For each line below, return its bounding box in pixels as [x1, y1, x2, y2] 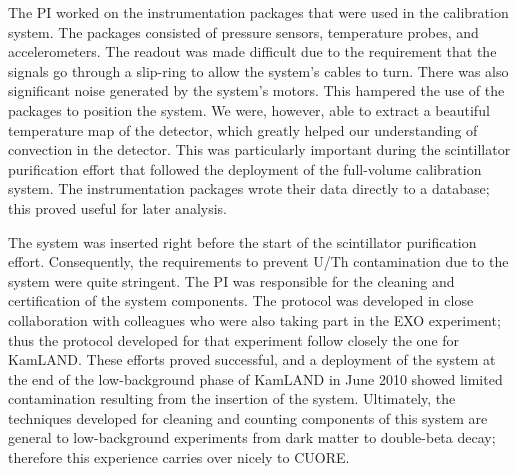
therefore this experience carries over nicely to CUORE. [8, 447, 350, 468]
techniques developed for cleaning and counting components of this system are [8, 407, 488, 428]
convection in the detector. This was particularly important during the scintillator [8, 139, 511, 160]
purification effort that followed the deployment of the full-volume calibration [8, 158, 482, 179]
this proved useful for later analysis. [8, 197, 228, 218]
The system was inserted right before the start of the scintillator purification [8, 231, 477, 252]
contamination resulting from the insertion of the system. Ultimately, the [8, 388, 456, 409]
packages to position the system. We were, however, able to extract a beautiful [8, 99, 490, 120]
